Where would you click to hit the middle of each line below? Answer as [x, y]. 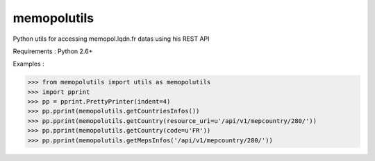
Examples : [28, 64]
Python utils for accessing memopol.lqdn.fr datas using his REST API [111, 39]
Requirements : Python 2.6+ [53, 51]
